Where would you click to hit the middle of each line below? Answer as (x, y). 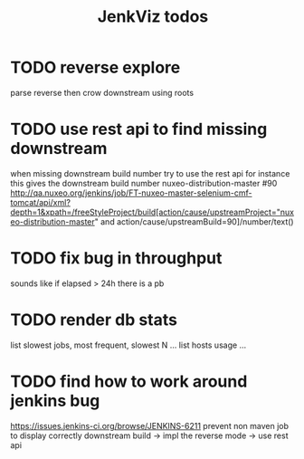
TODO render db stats (94, 320)
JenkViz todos (153, 17)
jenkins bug (55, 401)
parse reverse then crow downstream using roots (102, 92)
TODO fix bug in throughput (116, 258)
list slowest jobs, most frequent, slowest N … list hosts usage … (128, 345)
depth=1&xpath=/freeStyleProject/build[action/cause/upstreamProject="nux (152, 212)
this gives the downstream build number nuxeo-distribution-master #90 (144, 183)
